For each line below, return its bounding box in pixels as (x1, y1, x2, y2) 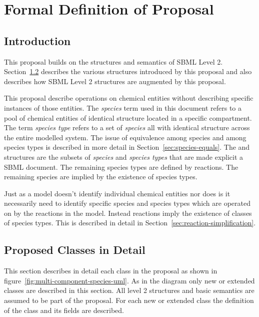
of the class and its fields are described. (4, 304, 124, 315)
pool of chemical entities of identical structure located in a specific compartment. (4, 112, 252, 123)
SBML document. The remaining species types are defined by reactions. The (4, 161, 238, 172)
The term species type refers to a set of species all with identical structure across (4, 122, 250, 133)
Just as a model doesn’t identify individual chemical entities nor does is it (4, 188, 230, 198)
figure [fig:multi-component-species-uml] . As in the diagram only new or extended (4, 275, 255, 285)
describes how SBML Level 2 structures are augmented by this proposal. (4, 76, 226, 86)
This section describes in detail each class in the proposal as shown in (4, 265, 217, 276)
